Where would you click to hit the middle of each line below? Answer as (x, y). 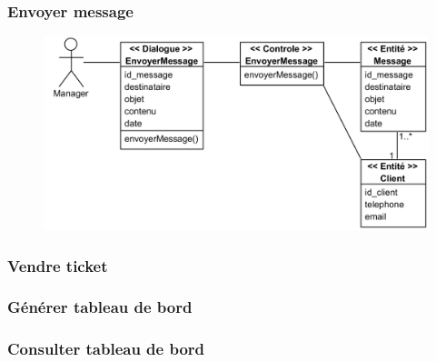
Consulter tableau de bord (106, 349)
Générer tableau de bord (100, 307)
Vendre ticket (58, 265)
